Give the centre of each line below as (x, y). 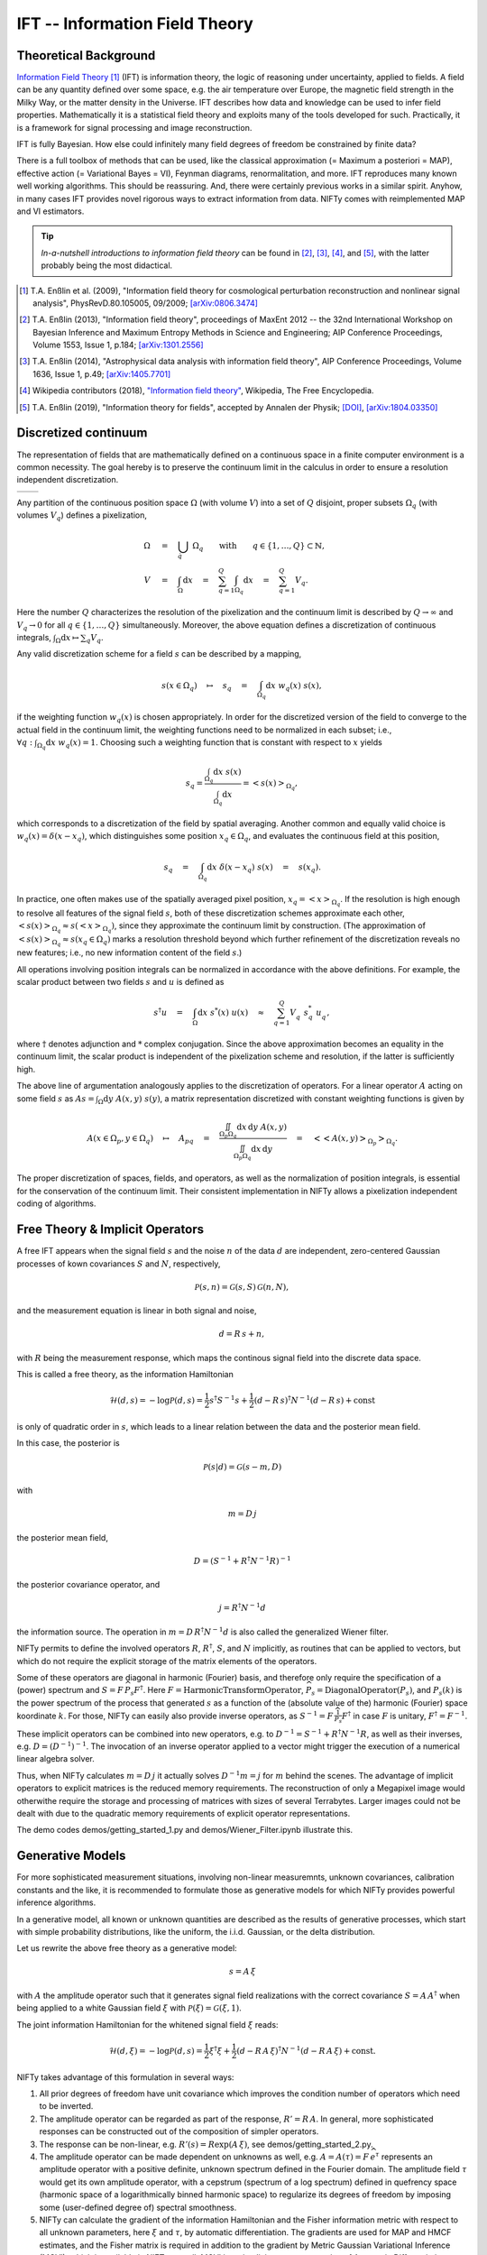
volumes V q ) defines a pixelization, (82, 516)
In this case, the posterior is (69, 1443)
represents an (407, 2157)
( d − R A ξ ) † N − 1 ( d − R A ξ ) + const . (306, 2050)
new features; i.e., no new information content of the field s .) (129, 953)
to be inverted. (66, 2106)
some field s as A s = (55, 1098)
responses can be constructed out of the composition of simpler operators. (179, 2131)
